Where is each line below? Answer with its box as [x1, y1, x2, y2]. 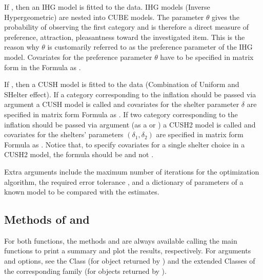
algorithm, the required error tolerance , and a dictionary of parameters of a [4, 176, 244, 187]
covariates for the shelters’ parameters [4, 129, 124, 140]
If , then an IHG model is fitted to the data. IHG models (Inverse [4, 2, 210, 12]
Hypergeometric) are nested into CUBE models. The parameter [4, 11, 204, 22]
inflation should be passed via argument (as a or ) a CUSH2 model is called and [4, 119, 256, 130]
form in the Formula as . [4, 61, 81, 72]
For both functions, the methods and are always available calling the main [4, 235, 237, 246]
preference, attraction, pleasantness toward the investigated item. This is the [4, 31, 245, 42]
